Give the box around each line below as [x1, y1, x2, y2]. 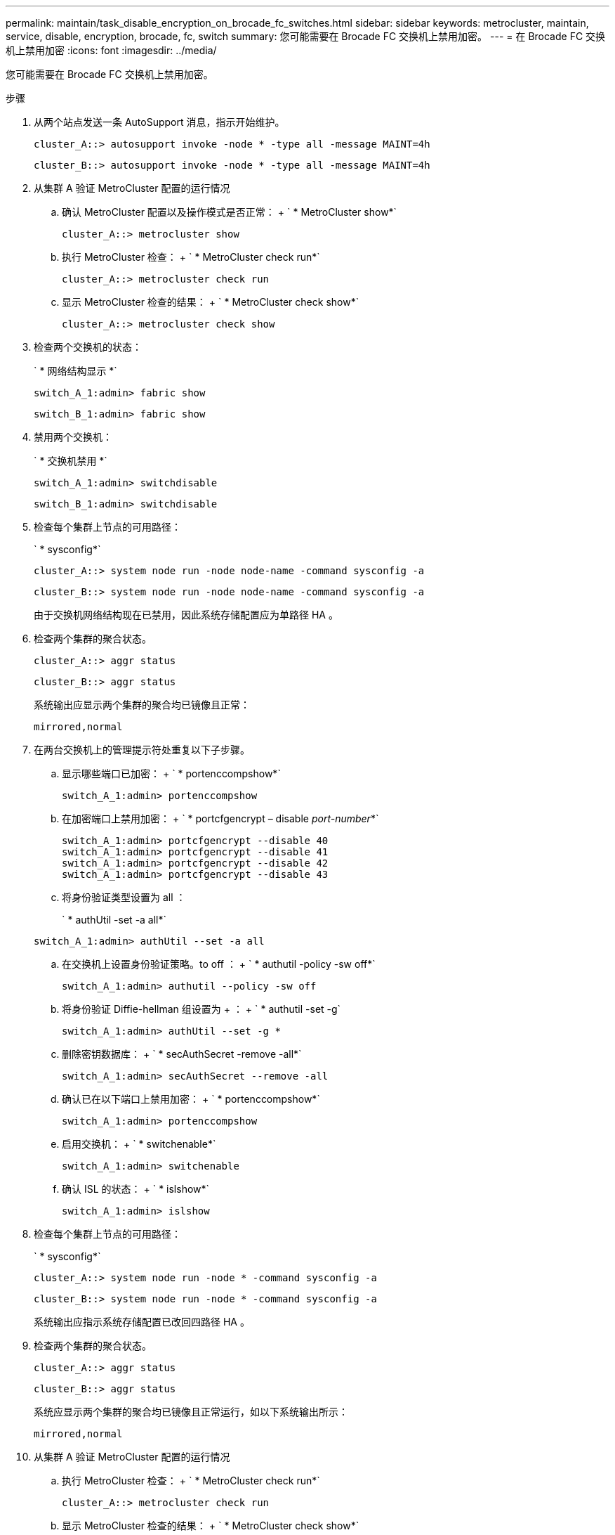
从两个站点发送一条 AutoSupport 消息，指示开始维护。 [34, 116, 285, 128]
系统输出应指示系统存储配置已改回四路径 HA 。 [34, 1316, 250, 1328]
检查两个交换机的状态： [34, 341, 142, 353]
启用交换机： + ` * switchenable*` [62, 1138, 216, 1150]
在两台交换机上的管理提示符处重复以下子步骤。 [34, 744, 250, 756]
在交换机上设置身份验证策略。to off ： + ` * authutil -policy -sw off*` [62, 958, 376, 970]
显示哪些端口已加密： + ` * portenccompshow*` [62, 767, 281, 779]
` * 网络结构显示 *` [34, 365, 117, 377]
